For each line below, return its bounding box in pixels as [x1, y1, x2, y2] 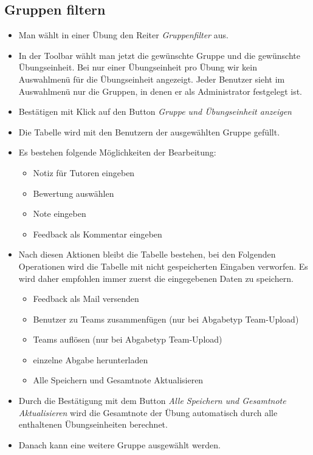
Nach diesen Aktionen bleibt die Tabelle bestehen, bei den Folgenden [18, 248, 276, 261]
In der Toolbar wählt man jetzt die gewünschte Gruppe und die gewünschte [18, 49, 300, 61]
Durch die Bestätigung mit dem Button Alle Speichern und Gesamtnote [18, 394, 286, 407]
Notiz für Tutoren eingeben [33, 166, 135, 179]
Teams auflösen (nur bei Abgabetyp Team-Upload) [33, 333, 222, 346]
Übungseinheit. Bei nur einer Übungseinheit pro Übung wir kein [18, 61, 257, 74]
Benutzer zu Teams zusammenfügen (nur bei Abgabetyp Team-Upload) [33, 312, 299, 325]
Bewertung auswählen [33, 186, 114, 199]
